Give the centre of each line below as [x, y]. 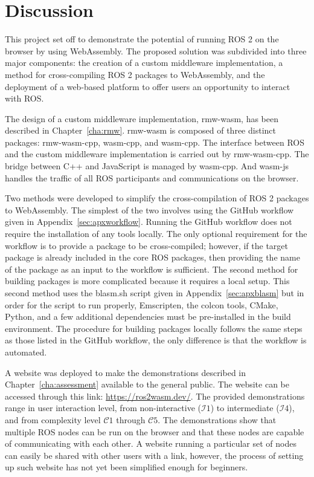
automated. [26, 352]
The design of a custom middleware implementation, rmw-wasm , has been [142, 118]
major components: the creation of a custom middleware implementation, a [144, 63]
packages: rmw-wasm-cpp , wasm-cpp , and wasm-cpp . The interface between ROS [155, 142]
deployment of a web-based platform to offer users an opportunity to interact [148, 86]
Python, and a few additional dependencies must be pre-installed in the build [148, 316]
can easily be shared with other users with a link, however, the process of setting [154, 455]
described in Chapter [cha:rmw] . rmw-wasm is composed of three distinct [140, 130]
